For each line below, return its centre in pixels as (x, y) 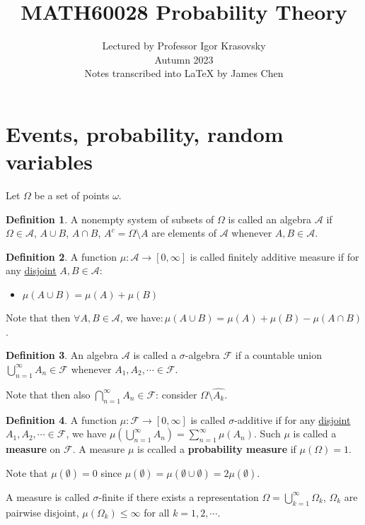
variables (50, 161)
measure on (33, 449)
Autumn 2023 (184, 59)
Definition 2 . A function (62, 256)
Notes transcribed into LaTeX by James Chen (184, 73)
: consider (176, 394)
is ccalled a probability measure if (217, 449)
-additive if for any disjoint (292, 419)
